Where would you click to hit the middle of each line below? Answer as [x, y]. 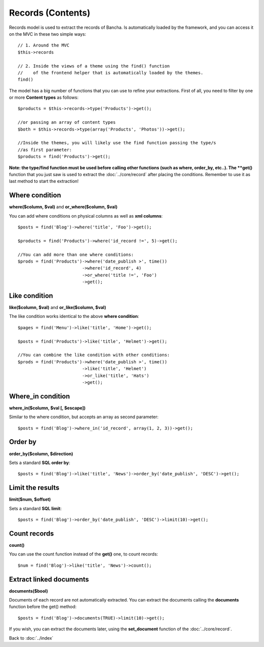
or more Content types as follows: [44, 97]
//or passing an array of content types [67, 123]
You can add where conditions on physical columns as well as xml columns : [86, 216]
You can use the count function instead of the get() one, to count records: [84, 554]
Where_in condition [40, 396]
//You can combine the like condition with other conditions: [94, 355]
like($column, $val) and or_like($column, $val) [57, 308]
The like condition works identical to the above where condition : [74, 316]
